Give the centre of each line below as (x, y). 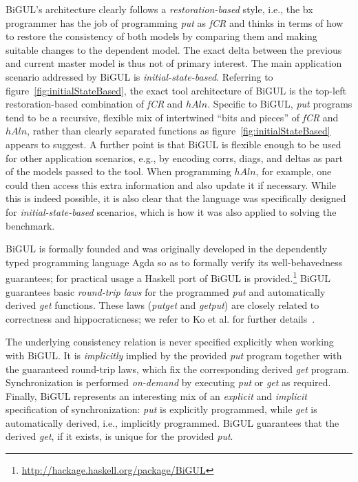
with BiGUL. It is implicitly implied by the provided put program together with (174, 355)
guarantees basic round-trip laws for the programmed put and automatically (166, 291)
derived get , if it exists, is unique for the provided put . (119, 436)
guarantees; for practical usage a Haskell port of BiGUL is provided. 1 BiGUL (168, 277)
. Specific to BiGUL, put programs (280, 104)
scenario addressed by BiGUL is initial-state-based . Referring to (139, 76)
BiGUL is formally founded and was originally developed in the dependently (167, 249)
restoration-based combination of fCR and (94, 104)
